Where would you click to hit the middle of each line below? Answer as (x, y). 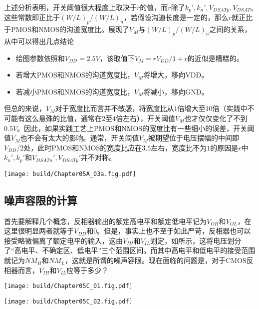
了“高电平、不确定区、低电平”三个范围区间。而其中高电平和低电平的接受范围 (130, 250)
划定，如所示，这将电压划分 (196, 240)
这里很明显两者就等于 (39, 231)
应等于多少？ (88, 270)
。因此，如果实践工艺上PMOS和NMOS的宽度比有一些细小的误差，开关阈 (136, 128)
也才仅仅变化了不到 (216, 118)
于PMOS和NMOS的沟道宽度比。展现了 (67, 29)
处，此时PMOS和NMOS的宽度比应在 (83, 147)
